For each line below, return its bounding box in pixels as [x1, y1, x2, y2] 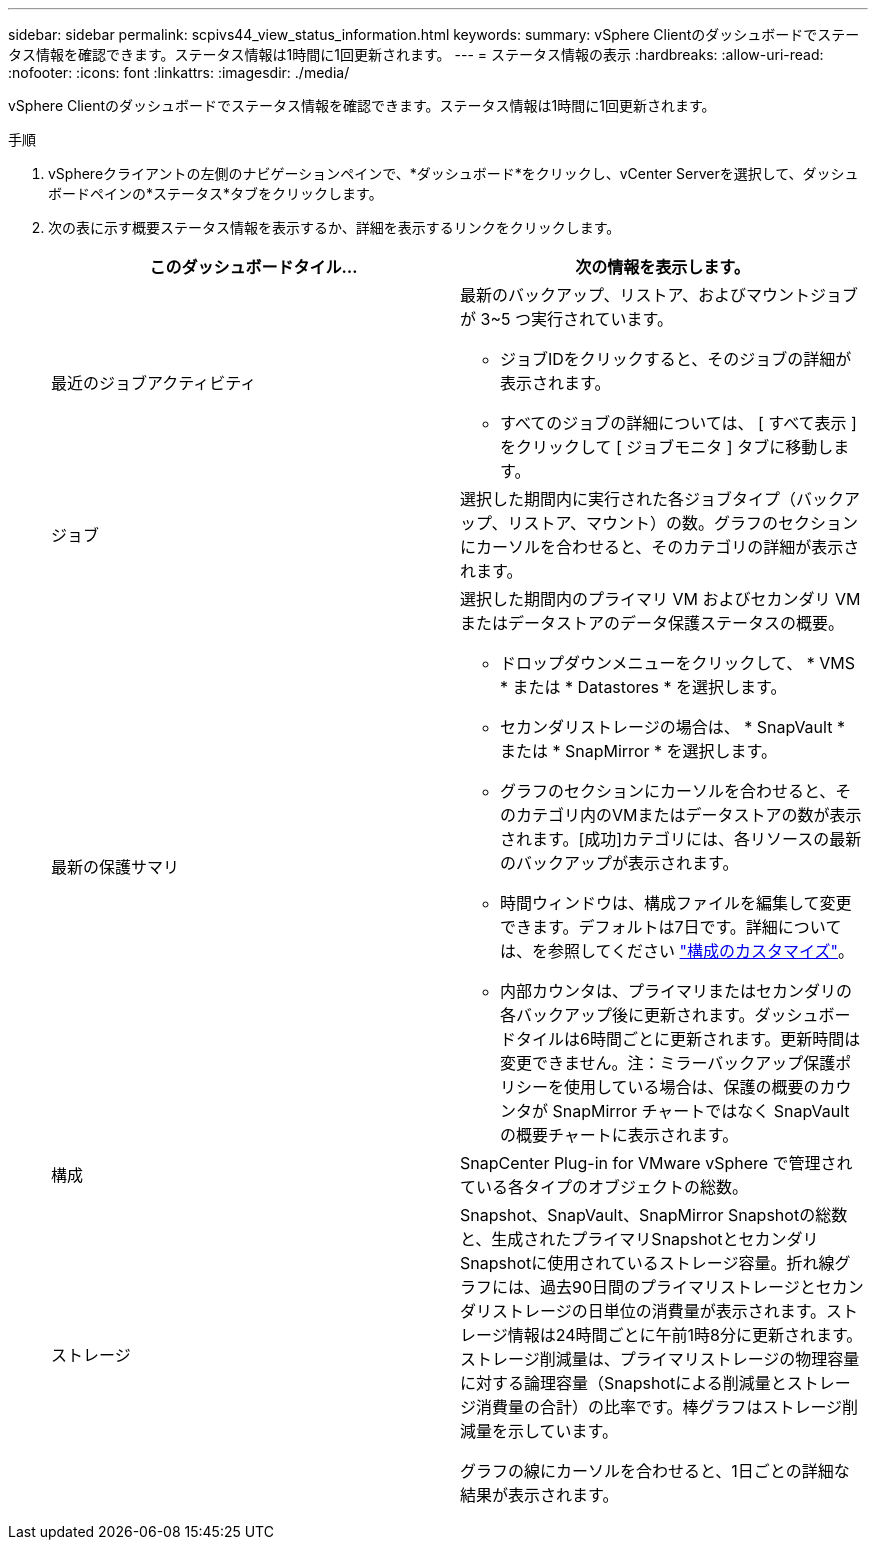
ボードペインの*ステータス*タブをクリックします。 [48, 185, 383, 202]
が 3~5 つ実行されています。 [460, 309, 673, 329]
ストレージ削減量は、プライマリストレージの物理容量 [460, 1349, 860, 1369]
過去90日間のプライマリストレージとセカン [540, 1277, 864, 1297]
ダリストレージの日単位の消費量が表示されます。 [460, 1301, 827, 1321]
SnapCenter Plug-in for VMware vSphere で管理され [460, 1153, 853, 1173]
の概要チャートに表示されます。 [500, 1125, 739, 1145]
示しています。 [508, 1421, 618, 1441]
